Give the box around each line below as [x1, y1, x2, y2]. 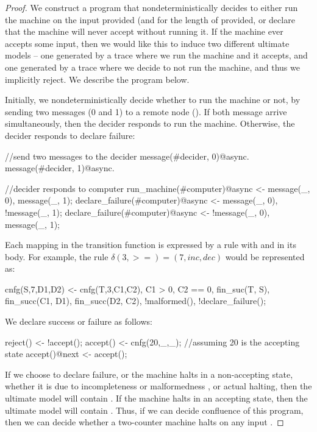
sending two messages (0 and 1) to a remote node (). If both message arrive [5, 105, 287, 118]
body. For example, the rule [5, 250, 109, 263]
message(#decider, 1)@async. [5, 161, 115, 174]
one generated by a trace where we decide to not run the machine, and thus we [5, 60, 300, 73]
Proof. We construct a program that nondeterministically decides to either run [5, 1, 298, 13]
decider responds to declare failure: [5, 129, 135, 141]
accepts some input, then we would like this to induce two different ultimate [5, 37, 290, 49]
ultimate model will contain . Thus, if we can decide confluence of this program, [5, 403, 304, 416]
